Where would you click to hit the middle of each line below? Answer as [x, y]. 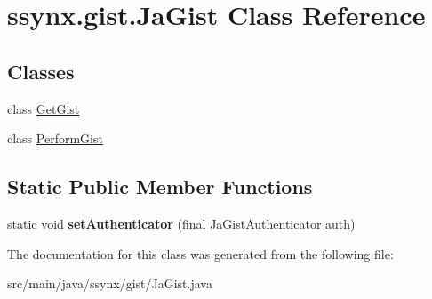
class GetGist [44, 108]
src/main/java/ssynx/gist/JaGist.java [110, 283]
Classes [41, 71]
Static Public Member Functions [160, 186]
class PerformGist [55, 138]
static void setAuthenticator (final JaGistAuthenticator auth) [181, 223]
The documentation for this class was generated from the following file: [200, 253]
